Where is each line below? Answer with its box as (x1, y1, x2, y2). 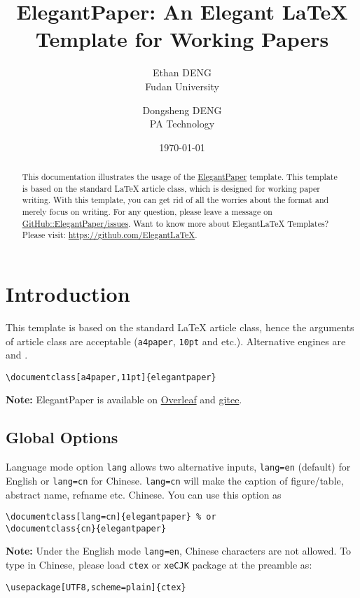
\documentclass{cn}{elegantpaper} (6, 523, 167, 534)
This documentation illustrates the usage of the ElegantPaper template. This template (22, 171, 338, 183)
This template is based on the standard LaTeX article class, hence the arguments (6, 319, 354, 334)
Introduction (6, 279, 130, 308)
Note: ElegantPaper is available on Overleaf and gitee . (6, 392, 242, 407)
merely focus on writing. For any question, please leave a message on (22, 206, 272, 218)
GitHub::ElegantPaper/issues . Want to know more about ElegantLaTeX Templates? (22, 217, 329, 229)
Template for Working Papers (35, 25, 329, 53)
